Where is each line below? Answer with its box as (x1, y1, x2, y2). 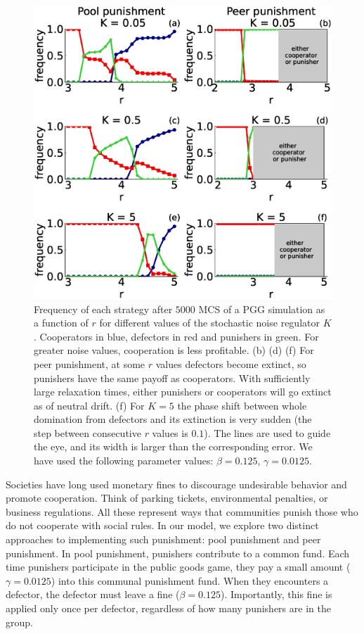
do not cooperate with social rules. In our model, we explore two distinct (6, 518, 319, 533)
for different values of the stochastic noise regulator (99, 315, 320, 330)
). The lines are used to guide (204, 425, 331, 440)
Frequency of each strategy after (34, 301, 173, 316)
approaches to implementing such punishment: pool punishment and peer (6, 532, 321, 547)
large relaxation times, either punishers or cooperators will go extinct (34, 384, 332, 399)
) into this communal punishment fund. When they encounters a (51, 573, 329, 588)
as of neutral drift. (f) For (34, 398, 145, 412)
